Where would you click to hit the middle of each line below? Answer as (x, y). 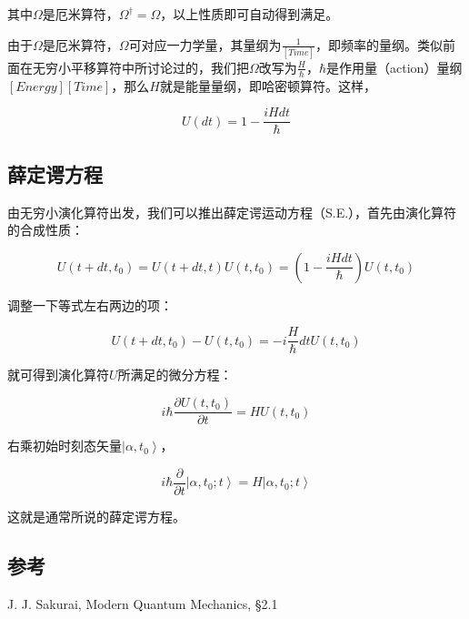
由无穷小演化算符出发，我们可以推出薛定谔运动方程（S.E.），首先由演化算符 (232, 212)
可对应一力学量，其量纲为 (205, 44)
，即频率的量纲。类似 (379, 44)
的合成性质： (45, 230)
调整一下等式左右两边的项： (90, 304)
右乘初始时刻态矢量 (65, 446)
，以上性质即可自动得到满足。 (249, 14)
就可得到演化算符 (58, 375)
